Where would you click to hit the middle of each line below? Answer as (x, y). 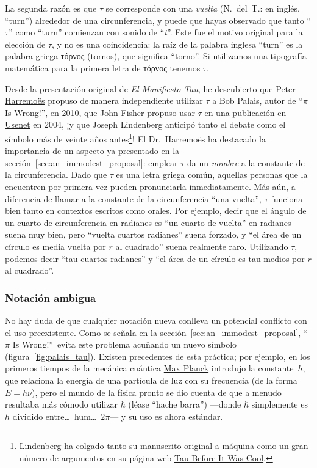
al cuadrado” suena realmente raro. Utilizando (202, 246)
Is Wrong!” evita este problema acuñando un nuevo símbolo (125, 344)
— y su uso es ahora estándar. (166, 416)
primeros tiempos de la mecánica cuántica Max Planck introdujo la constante (149, 368)
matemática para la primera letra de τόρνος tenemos (103, 68)
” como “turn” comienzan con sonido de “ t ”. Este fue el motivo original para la (156, 32)
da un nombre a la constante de (246, 162)
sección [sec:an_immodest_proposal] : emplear (91, 162)
